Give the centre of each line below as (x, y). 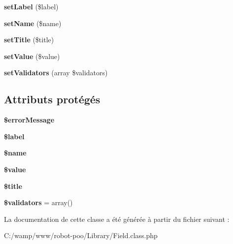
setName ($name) (33, 23)
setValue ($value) (32, 56)
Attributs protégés (52, 99)
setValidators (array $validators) (56, 73)
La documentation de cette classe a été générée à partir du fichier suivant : (117, 219)
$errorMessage (29, 120)
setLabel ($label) (31, 6)
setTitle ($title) (29, 40)
